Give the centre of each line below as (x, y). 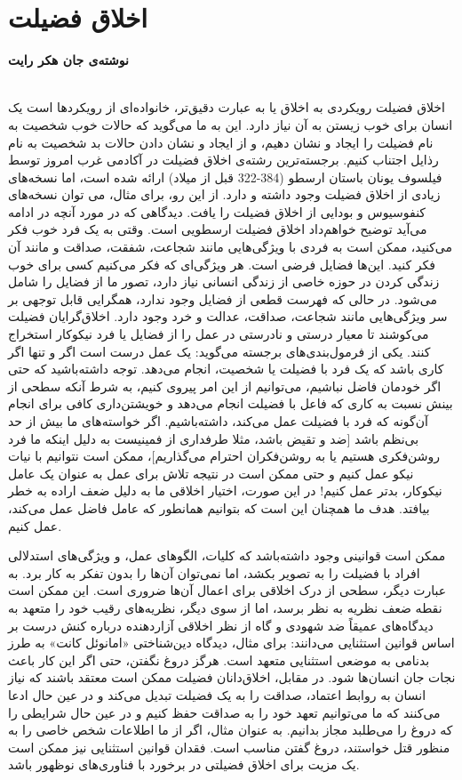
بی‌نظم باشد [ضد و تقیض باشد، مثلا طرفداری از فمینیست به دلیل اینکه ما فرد (214, 438)
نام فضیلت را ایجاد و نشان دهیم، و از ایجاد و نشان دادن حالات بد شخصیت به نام (221, 142)
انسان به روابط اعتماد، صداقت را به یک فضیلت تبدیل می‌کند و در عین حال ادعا (217, 694)
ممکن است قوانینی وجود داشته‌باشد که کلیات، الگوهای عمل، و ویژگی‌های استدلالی (227, 555)
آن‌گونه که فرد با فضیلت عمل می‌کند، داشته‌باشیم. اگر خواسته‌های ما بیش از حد (218, 421)
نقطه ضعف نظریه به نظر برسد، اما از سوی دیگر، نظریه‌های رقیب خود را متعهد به (225, 607)
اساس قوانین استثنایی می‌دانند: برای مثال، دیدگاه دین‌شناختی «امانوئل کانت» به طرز (231, 643)
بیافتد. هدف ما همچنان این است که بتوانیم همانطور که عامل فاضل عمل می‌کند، (219, 507)
